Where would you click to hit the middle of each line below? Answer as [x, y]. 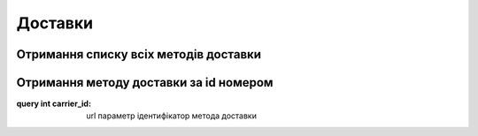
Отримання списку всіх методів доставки [139, 54]
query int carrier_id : [54, 104]
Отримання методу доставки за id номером [145, 83]
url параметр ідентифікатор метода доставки [171, 116]
